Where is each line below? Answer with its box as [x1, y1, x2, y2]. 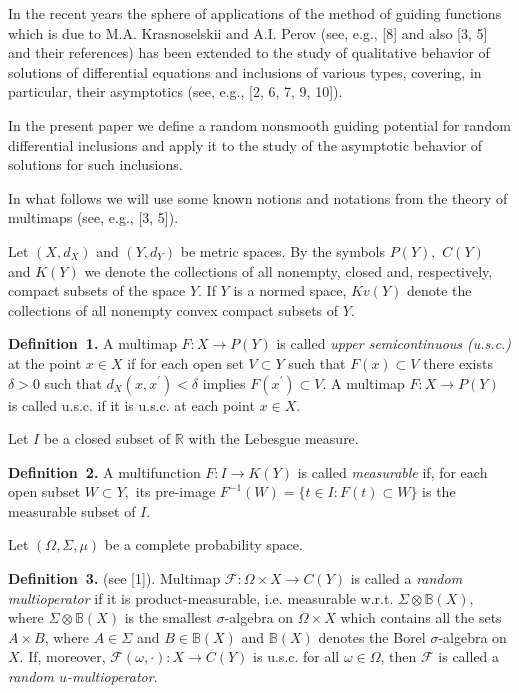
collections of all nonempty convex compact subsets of [8, 299, 339, 320]
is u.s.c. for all [253, 646, 340, 667]
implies [202, 372, 246, 393]
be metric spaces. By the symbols [180, 240, 386, 261]
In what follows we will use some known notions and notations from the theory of [8, 187, 508, 208]
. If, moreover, [19, 646, 106, 667]
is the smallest [124, 607, 212, 628]
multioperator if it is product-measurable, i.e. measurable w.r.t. [8, 587, 394, 608]
